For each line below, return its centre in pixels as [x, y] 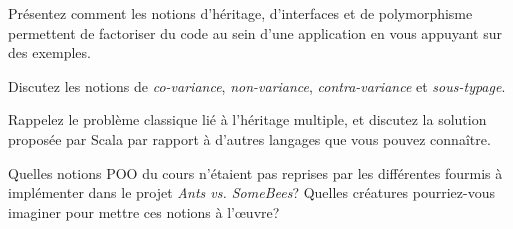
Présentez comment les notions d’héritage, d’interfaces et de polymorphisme [240, 13]
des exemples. [49, 52]
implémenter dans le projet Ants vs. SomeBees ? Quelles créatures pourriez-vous [252, 192]
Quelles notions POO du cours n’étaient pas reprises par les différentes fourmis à [255, 172]
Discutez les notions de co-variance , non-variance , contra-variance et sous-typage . [257, 85]
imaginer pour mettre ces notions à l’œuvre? [144, 211]
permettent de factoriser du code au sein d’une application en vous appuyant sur [255, 32]
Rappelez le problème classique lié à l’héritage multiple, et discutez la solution [247, 119]
